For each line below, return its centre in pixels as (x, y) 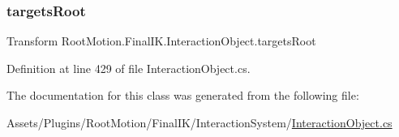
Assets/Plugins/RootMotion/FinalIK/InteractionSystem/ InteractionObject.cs (199, 122)
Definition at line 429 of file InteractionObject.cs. (129, 68)
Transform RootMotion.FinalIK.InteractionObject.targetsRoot (161, 41)
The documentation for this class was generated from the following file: (183, 95)
